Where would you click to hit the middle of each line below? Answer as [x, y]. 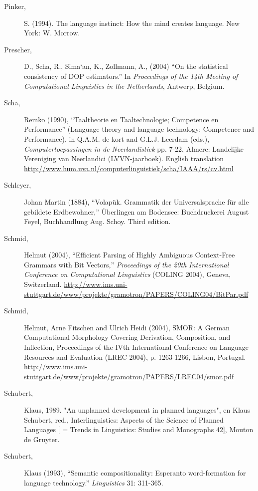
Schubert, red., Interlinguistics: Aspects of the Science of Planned [124, 419]
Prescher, [18, 49]
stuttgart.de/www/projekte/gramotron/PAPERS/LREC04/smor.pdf [129, 376]
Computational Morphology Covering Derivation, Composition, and [127, 337]
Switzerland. [43, 284]
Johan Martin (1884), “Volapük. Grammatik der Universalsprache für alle [136, 201]
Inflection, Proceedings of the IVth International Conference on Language [136, 347]
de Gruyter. [42, 439]
